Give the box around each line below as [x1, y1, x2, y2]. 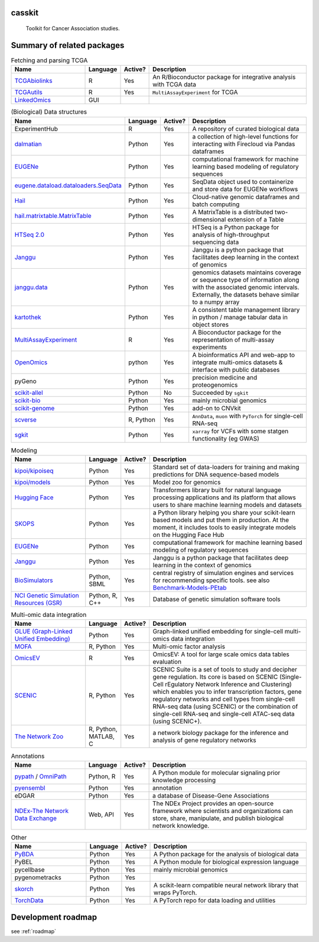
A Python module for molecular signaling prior [152, 769, 281, 777]
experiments [192, 343, 227, 351]
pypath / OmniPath [14, 772, 67, 780]
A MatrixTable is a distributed [192, 208, 274, 216]
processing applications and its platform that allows [152, 493, 297, 501]
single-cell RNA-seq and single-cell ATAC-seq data [152, 710, 295, 718]
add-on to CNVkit [192, 404, 242, 412]
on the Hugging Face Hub [152, 531, 224, 539]
